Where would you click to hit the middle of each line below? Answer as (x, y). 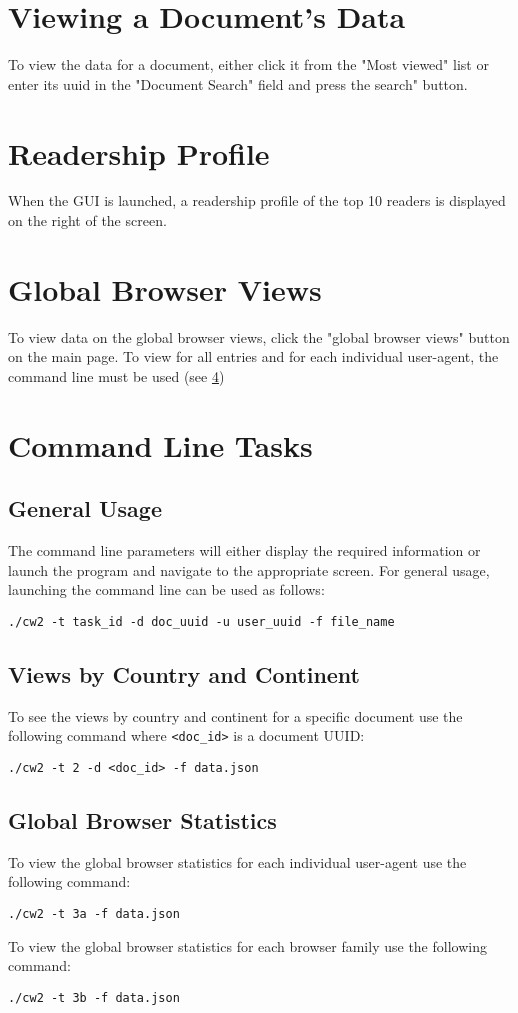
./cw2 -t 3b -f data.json (94, 997)
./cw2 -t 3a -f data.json (94, 914)
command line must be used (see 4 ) (116, 375)
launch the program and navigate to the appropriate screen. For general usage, (249, 569)
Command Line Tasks (160, 444)
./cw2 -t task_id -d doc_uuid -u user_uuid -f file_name (201, 621)
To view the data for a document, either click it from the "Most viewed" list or (248, 64)
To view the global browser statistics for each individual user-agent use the (237, 861)
